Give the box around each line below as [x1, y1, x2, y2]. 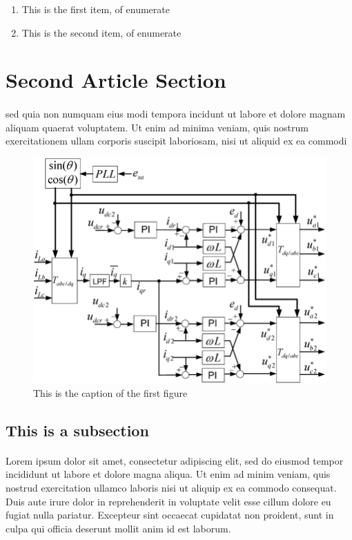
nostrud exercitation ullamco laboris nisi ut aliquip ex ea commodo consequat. [6, 480, 337, 494]
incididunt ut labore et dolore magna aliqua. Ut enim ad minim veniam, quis [6, 467, 331, 481]
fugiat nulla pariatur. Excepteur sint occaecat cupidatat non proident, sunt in [6, 508, 334, 522]
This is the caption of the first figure [33, 385, 188, 400]
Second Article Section [6, 66, 226, 94]
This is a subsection [6, 419, 149, 440]
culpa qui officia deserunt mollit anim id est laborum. [6, 521, 231, 535]
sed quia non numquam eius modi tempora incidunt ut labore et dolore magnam [6, 106, 346, 121]
